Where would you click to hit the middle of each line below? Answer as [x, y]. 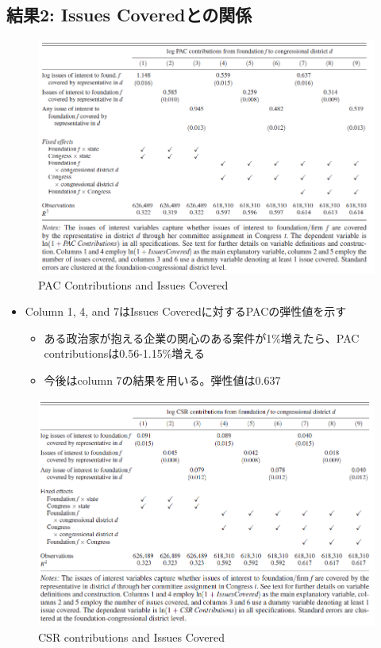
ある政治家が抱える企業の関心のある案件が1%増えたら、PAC [202, 337]
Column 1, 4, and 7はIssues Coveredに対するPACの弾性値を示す [186, 311]
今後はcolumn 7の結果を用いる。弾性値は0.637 [162, 380]
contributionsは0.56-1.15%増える [124, 353]
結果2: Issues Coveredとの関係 [129, 15]
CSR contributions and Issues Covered [132, 637]
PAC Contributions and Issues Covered [133, 284]
